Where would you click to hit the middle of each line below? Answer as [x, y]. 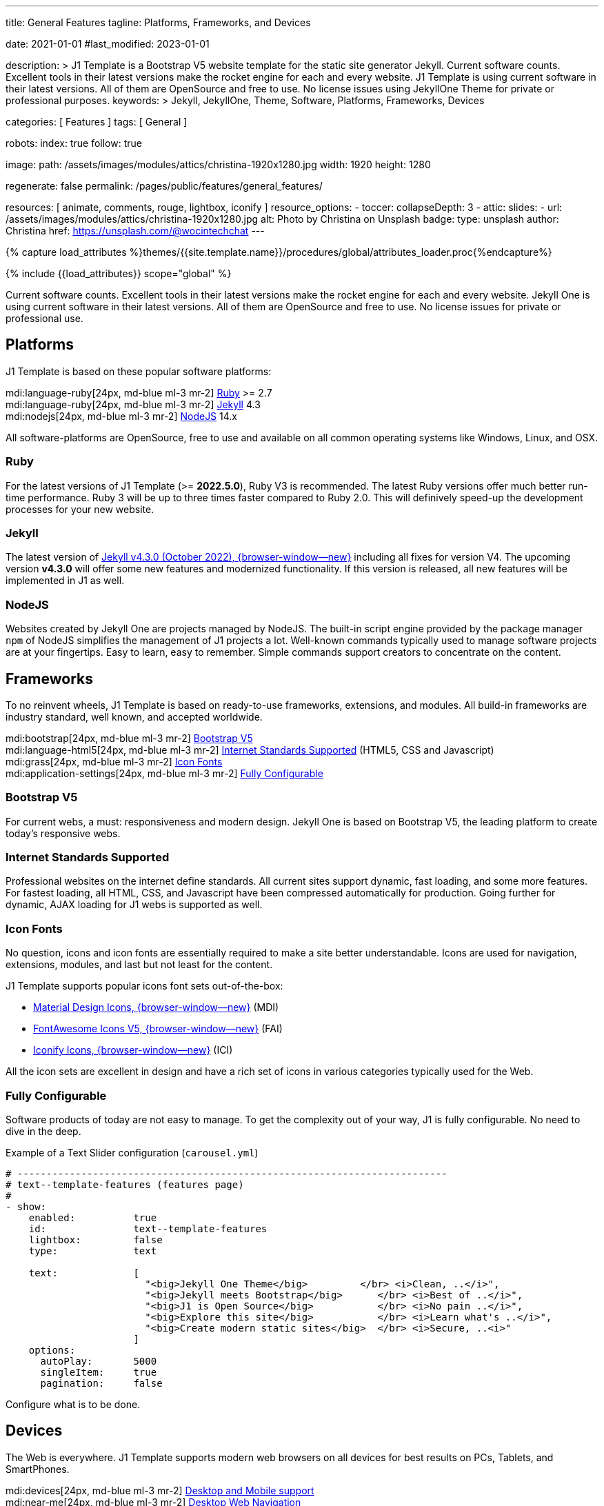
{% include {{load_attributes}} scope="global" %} [119, 273]
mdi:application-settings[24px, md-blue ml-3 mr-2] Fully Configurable [164, 773]
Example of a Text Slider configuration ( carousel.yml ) [132, 1152]
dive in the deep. [43, 1131]
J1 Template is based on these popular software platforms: [139, 371]
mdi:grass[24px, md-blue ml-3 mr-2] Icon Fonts [114, 761]
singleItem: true [99, 1372]
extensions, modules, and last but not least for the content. [139, 965]
